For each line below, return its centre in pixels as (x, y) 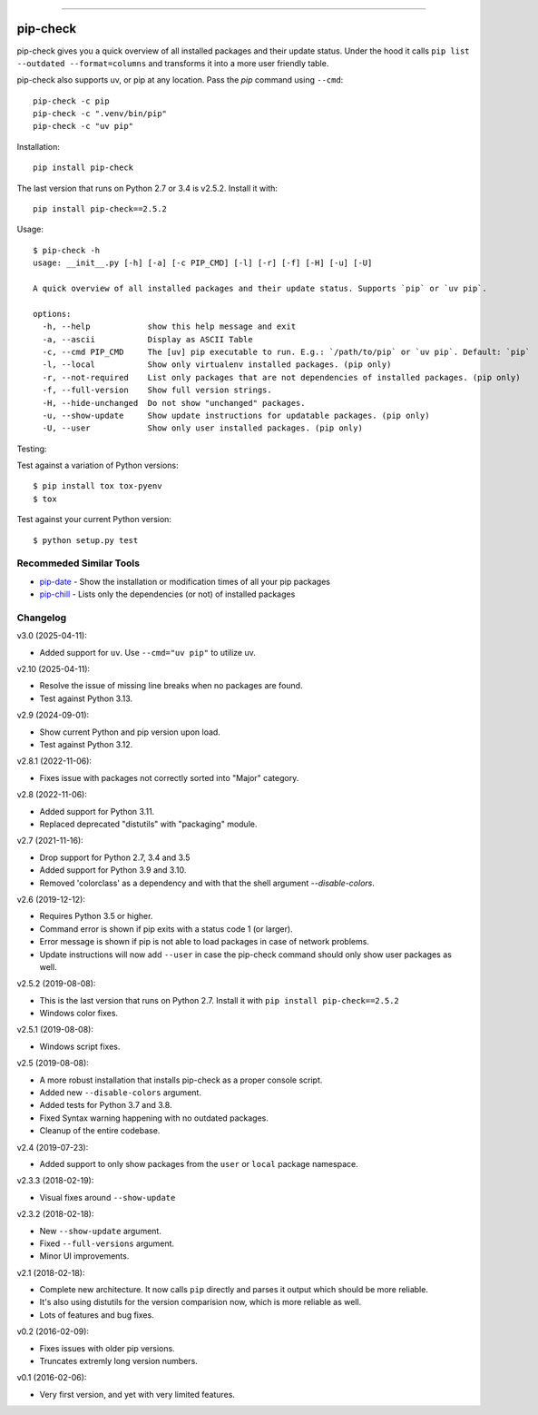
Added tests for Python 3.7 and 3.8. (106, 1105)
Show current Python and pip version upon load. (130, 732)
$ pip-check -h (67, 250)
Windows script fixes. (80, 1046)
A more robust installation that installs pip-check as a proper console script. (181, 1080)
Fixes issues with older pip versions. (108, 1348)
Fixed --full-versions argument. (107, 1243)
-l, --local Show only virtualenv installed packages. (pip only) (217, 365)
